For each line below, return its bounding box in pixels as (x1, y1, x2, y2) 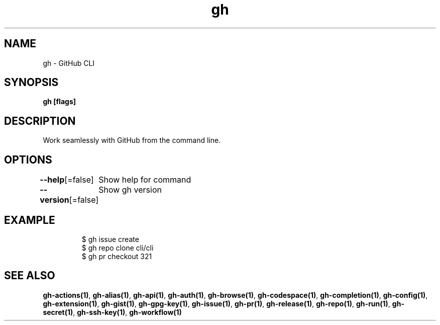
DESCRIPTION (4, 114, 76, 127)
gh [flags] (43, 97, 76, 106)
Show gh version (98, 185, 162, 195)
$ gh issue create (81, 234, 139, 243)
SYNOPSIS (4, 76, 59, 89)
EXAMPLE (4, 213, 55, 226)
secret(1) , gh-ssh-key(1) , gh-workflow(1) (43, 307, 182, 316)
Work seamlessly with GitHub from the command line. (43, 136, 221, 145)
